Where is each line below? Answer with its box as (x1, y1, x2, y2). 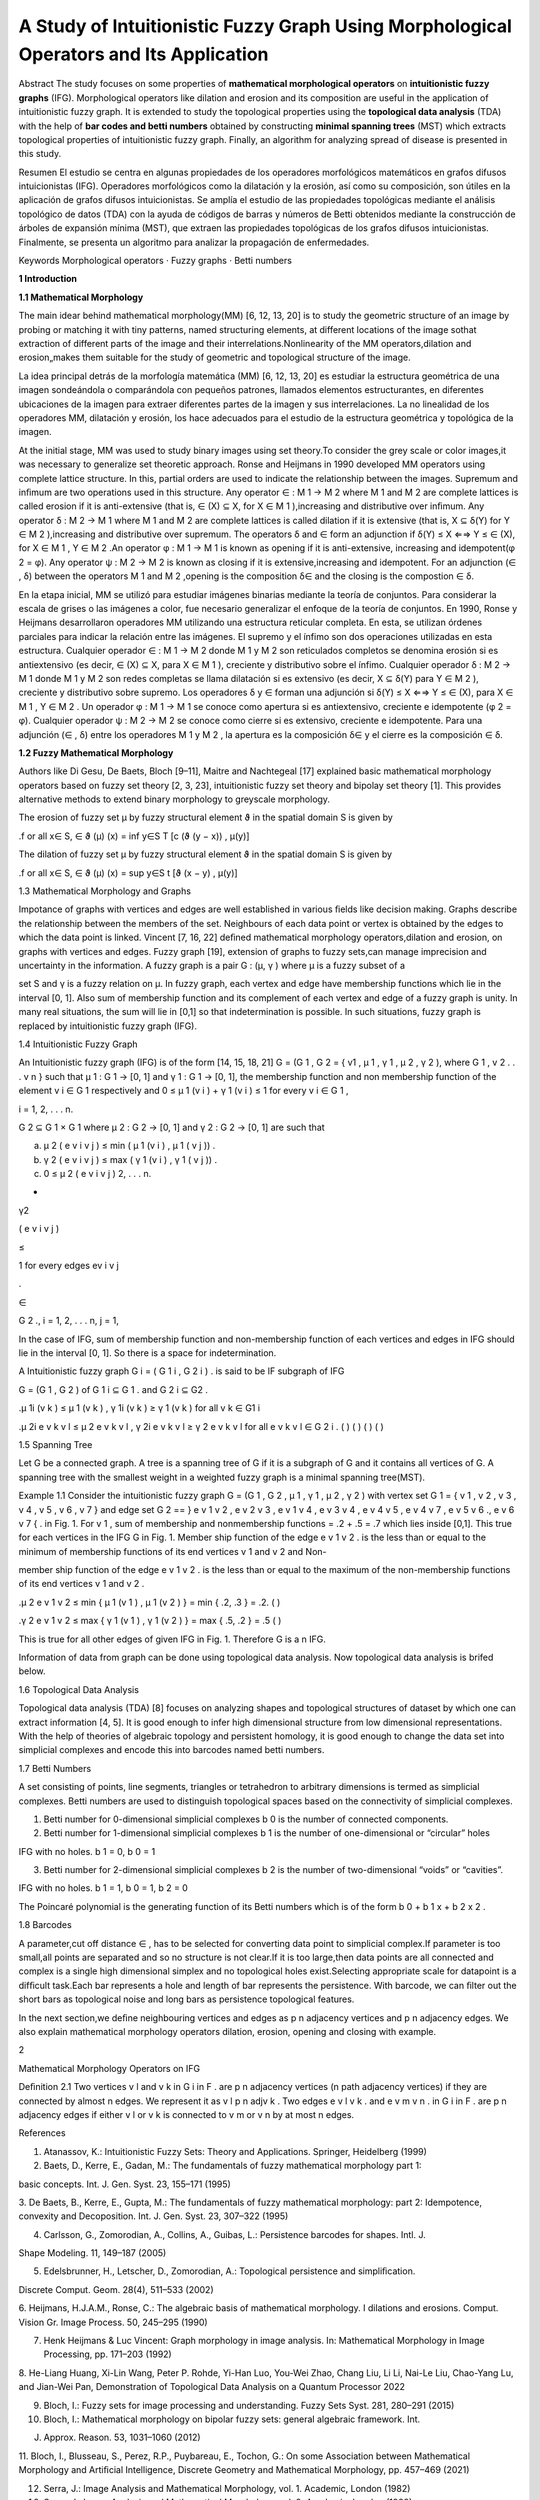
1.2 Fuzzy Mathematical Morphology (18, 746, 174, 759)
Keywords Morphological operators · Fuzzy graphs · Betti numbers (18, 255, 292, 267)
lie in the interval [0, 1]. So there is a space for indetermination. (18, 1346, 277, 1359)
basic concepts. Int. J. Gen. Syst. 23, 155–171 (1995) (18, 2178, 232, 2190)
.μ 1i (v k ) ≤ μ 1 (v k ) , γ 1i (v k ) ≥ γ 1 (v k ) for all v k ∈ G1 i (18, 1402, 260, 1414)
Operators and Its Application (18, 43, 269, 65)
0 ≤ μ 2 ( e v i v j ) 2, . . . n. (43, 1168, 152, 1180)
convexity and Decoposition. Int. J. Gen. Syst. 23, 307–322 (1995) (18, 2210, 289, 2222)
